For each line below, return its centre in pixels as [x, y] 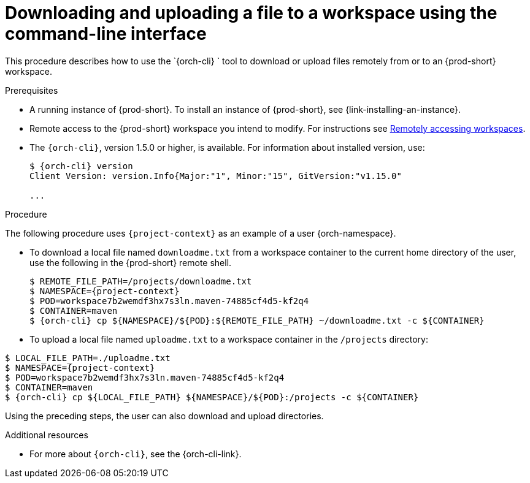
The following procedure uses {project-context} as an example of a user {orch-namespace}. [201, 233]
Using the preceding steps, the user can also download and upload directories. [164, 416]
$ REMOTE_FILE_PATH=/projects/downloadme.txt [141, 281]
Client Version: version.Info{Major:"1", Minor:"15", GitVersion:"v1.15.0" [216, 176]
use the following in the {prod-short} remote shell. [131, 262]
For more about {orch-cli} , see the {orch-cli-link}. [136, 454]
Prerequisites [32, 90]
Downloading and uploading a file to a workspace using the [251, 13]
